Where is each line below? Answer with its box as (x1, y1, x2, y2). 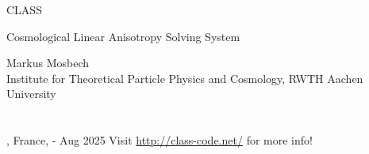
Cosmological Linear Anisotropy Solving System (6, 28, 240, 44)
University (6, 85, 56, 102)
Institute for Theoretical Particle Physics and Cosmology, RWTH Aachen (6, 69, 363, 86)
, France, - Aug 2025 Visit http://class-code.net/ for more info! (6, 132, 313, 148)
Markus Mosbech (6, 54, 90, 71)
